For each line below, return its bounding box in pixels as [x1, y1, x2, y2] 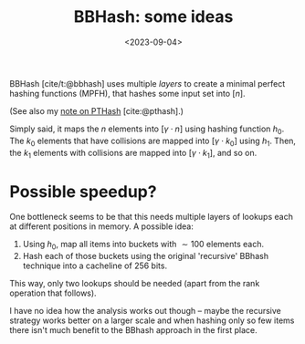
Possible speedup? [9, 181, 157, 202]
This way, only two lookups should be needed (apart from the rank [9, 278, 260, 289]
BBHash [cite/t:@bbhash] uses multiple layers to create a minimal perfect [9, 78, 286, 89]
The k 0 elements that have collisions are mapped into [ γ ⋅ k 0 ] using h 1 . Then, [9, 135, 297, 148]
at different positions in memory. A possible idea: [9, 221, 194, 232]
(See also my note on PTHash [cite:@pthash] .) [9, 105, 184, 116]
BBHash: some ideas [73, 6, 234, 27]
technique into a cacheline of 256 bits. [22, 260, 167, 271]
